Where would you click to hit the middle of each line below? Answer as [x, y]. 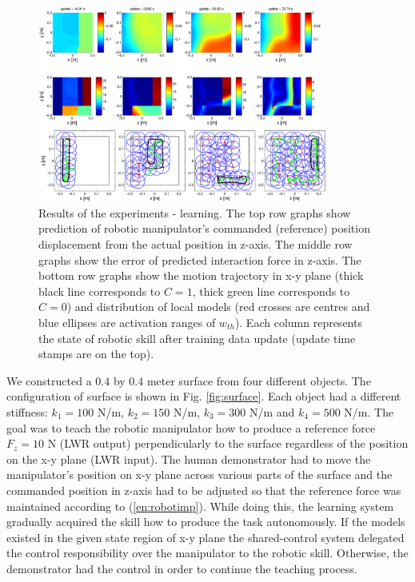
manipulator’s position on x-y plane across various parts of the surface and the [200, 474]
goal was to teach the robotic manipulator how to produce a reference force [191, 427]
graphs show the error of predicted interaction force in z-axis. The [200, 259]
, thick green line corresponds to [271, 291]
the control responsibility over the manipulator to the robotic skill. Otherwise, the [207, 553]
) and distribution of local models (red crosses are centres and [218, 307]
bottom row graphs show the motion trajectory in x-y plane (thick [201, 275]
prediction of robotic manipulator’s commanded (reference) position [204, 228]
